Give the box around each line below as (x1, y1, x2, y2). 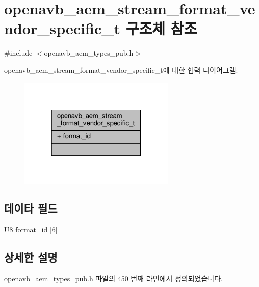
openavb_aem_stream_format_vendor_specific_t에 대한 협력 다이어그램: (4, 64, 238, 75)
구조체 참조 (125, 18, 197, 39)
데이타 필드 (4, 200, 58, 216)
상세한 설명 (4, 249, 58, 265)
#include (4, 47, 33, 58)
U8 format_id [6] (4, 224, 58, 235)
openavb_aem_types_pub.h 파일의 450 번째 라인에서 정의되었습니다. (4, 273, 223, 283)
